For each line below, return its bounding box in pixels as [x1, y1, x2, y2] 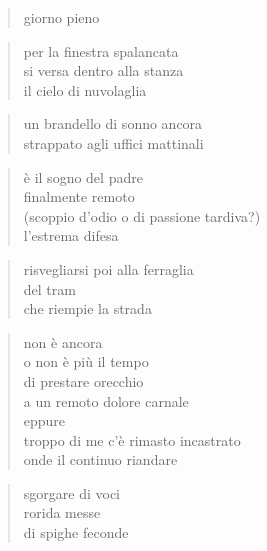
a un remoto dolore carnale [23, 390, 189, 411]
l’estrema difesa [23, 225, 119, 246]
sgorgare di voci [23, 482, 121, 503]
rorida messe [23, 502, 101, 523]
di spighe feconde [23, 522, 129, 543]
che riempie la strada [23, 298, 152, 319]
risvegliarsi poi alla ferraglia [23, 258, 194, 279]
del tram [23, 278, 76, 299]
